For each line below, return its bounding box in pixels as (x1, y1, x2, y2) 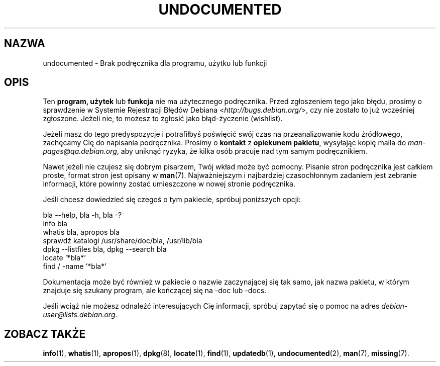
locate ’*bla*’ (43, 253, 86, 262)
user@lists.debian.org (43, 310, 116, 319)
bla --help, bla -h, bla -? (43, 211, 122, 220)
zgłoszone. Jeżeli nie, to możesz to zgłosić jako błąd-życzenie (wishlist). (43, 114, 283, 123)
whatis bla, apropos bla (43, 228, 120, 237)
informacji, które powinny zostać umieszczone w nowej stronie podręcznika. (43, 179, 295, 189)
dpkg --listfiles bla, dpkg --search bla (43, 245, 167, 254)
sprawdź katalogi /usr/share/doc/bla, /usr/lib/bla (43, 236, 202, 245)
